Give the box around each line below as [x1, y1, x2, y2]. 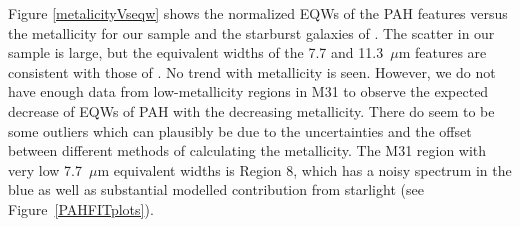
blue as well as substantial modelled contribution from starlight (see [8, 179, 424, 200]
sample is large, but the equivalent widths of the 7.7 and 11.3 [8, 42, 384, 63]
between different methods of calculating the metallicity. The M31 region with [8, 140, 487, 161]
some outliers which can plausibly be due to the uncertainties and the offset [8, 120, 472, 141]
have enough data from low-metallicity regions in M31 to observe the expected [8, 81, 489, 102]
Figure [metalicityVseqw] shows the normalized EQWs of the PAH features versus [8, 3, 508, 23]
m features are [398, 42, 487, 63]
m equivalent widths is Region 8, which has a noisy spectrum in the [97, 159, 512, 180]
